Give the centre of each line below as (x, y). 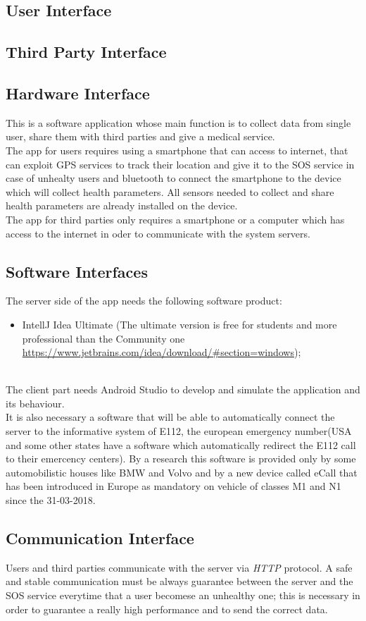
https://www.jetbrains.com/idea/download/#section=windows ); (162, 352)
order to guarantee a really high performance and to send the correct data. (167, 609)
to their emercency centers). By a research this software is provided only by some (181, 459)
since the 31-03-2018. (51, 500)
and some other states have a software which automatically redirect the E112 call (181, 444)
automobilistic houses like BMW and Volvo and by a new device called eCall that (182, 472)
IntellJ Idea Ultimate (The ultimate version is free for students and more (179, 324)
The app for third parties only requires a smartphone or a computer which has (175, 219)
